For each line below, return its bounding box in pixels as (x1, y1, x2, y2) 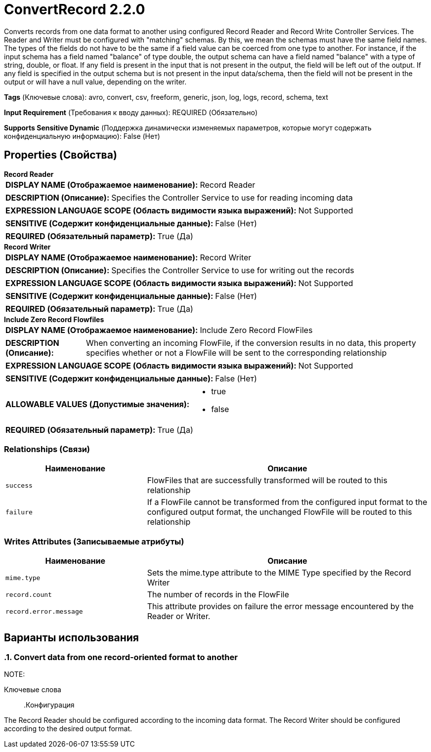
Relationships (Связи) (4, 444, 90, 454)
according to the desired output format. (4, 724, 132, 733)
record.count (5, 590, 52, 598)
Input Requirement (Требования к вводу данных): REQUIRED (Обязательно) (4, 108, 258, 117)
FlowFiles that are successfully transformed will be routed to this (147, 475, 388, 486)
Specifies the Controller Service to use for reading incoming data (111, 192, 353, 203)
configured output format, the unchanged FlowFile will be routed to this (147, 507, 412, 517)
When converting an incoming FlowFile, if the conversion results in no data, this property (86, 337, 416, 348)
